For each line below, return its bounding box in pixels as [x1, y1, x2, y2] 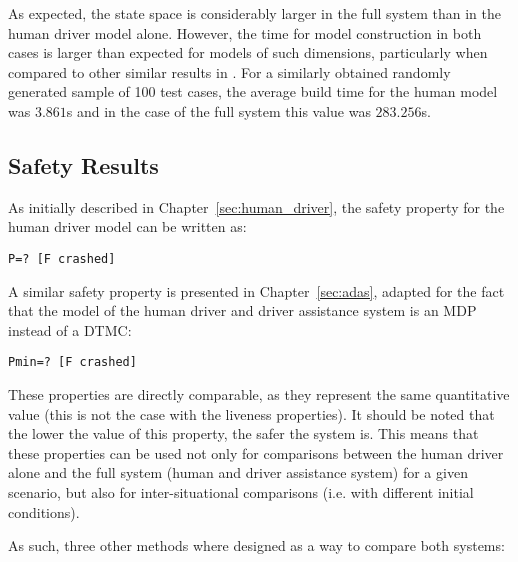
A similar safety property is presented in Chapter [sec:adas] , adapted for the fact [8, 280, 505, 301]
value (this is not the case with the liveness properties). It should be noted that [8, 403, 495, 424]
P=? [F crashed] [8, 251, 116, 266]
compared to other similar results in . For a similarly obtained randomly [8, 61, 451, 82]
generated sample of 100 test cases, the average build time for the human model [8, 81, 498, 102]
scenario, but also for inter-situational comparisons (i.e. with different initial [8, 482, 474, 503]
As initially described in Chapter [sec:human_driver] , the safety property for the [8, 196, 505, 217]
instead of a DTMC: [8, 319, 132, 340]
